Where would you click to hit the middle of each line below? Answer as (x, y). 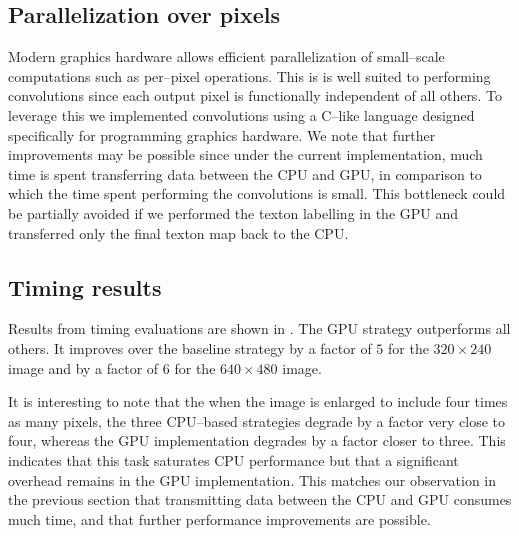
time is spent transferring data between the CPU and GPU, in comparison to (245, 173)
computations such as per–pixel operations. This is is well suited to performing (249, 75)
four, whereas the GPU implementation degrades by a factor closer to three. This (257, 440)
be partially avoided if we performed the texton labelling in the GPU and (233, 212)
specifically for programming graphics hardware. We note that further (222, 134)
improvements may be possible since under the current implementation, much (245, 154)
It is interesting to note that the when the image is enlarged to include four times (258, 401)
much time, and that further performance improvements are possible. (219, 518)
